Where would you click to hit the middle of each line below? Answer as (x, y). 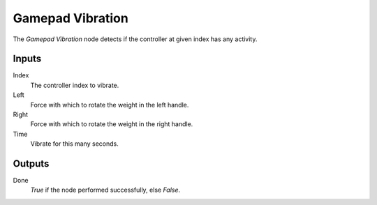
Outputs (31, 164)
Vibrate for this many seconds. (74, 144)
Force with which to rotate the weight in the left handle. (110, 105)
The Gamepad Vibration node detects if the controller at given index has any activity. (135, 39)
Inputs (27, 59)
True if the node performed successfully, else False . (105, 190)
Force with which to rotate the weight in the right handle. (112, 124)
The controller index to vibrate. (75, 85)
